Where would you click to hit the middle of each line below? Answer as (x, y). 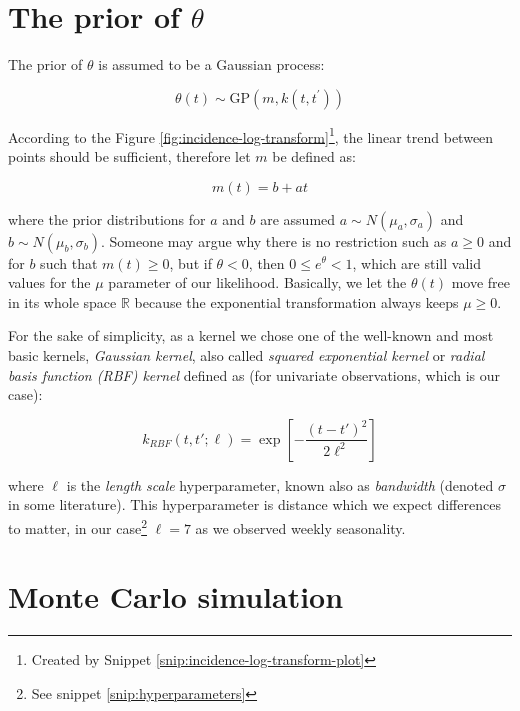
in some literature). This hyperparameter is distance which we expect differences (254, 504)
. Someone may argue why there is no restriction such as (273, 240)
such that (69, 262)
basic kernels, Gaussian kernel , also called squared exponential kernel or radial (246, 354)
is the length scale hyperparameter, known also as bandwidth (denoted (280, 484)
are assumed (298, 218)
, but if (190, 262)
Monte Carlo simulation (176, 596)
